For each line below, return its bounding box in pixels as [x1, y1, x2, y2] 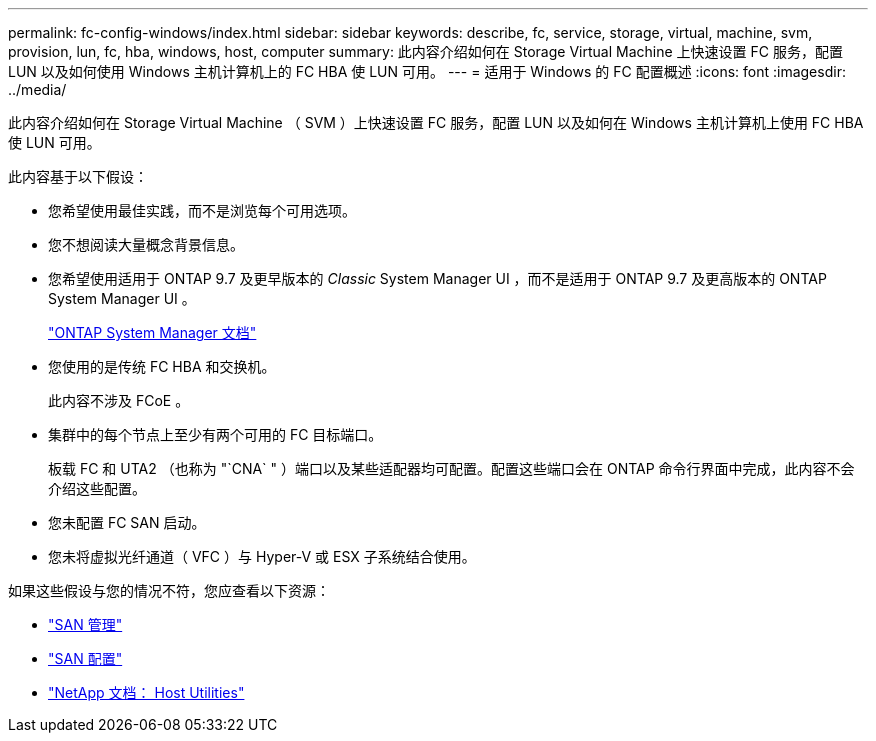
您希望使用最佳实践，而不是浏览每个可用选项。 [48, 202, 356, 219]
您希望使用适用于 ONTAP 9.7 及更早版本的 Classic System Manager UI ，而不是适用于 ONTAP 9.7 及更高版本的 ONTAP [48, 270, 827, 287]
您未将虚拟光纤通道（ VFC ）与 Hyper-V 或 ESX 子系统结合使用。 [48, 548, 476, 565]
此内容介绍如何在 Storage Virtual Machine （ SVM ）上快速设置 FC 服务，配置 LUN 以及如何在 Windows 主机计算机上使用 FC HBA [8, 114, 864, 131]
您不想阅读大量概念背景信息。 [48, 236, 244, 253]
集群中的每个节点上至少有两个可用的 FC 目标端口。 [48, 426, 383, 443]
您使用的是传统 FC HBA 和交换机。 [48, 358, 276, 375]
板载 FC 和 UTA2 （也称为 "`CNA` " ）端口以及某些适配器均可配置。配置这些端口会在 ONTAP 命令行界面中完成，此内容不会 [48, 460, 855, 477]
